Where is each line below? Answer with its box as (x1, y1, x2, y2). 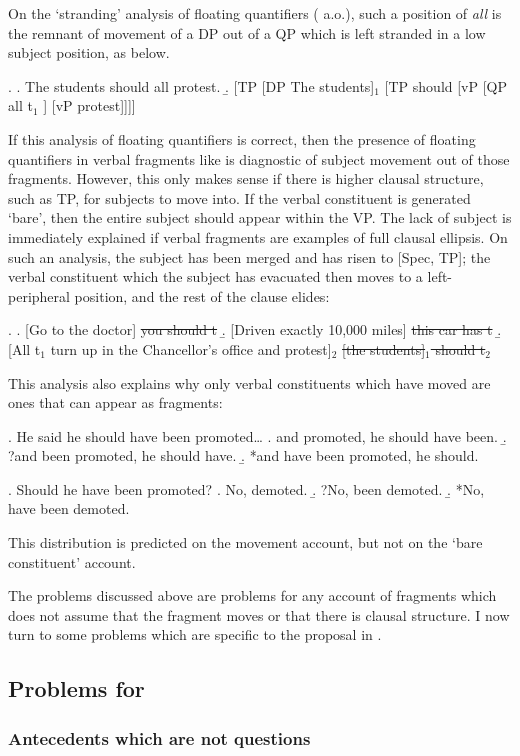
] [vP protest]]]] (43, 95, 136, 116)
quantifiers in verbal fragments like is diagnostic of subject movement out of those (8, 148, 510, 169)
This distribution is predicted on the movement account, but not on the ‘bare (8, 532, 483, 553)
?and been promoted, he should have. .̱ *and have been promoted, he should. (8, 445, 479, 466)
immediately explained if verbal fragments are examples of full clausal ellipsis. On (8, 226, 508, 247)
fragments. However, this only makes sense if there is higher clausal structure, (8, 168, 484, 189)
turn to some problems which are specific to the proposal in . (8, 624, 382, 645)
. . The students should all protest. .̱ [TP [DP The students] (8, 75, 375, 96)
